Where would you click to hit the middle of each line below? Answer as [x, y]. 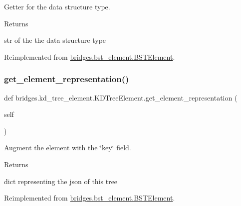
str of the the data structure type [55, 40]
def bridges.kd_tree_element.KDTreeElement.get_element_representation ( [121, 97]
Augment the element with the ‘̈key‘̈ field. [68, 148]
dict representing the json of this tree [61, 181]
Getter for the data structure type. [57, 6]
